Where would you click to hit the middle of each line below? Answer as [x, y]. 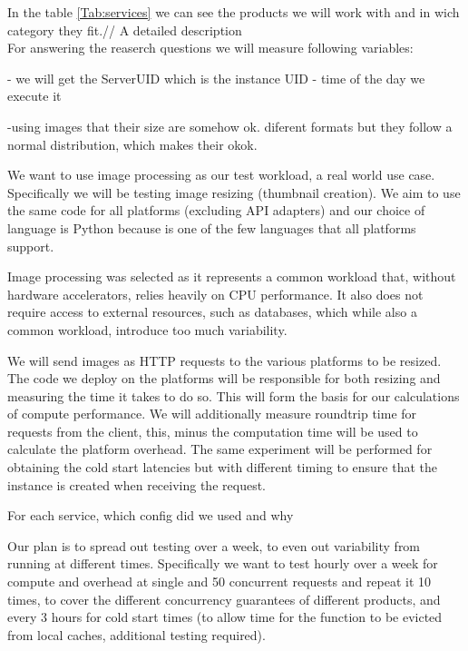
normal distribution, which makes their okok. [132, 144]
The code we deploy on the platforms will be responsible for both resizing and [224, 378]
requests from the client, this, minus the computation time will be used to [213, 431]
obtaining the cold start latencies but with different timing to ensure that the [223, 467]
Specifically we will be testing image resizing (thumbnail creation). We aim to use [234, 192]
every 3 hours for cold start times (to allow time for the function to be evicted [225, 617]
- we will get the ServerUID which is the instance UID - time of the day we [216, 78]
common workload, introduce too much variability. [147, 329]
